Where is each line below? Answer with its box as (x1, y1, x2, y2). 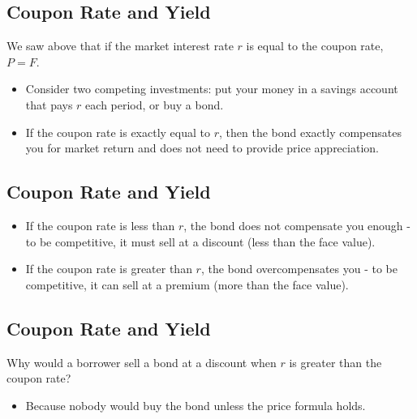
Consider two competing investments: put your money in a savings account (25, 80, 398, 97)
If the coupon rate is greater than (25, 260, 192, 277)
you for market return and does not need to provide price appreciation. (25, 139, 379, 156)
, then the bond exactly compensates (219, 123, 402, 140)
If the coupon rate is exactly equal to (25, 123, 211, 140)
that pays (25, 96, 73, 113)
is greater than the (289, 353, 382, 370)
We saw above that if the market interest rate (6, 37, 234, 54)
